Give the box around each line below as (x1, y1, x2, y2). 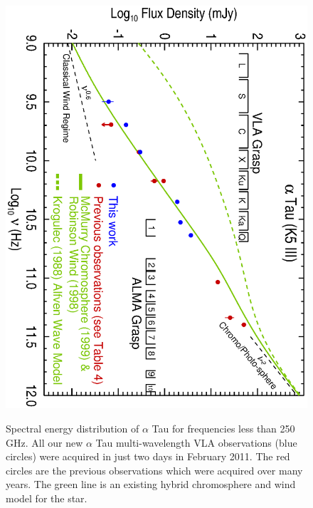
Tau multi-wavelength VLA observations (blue (95, 435, 297, 450)
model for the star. (6, 490, 87, 505)
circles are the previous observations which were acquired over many (6, 462, 303, 477)
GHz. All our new (6, 435, 83, 450)
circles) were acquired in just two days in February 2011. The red (6, 449, 290, 464)
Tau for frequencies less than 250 (152, 420, 295, 435)
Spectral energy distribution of (6, 420, 139, 435)
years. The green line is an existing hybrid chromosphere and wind (6, 477, 296, 492)
